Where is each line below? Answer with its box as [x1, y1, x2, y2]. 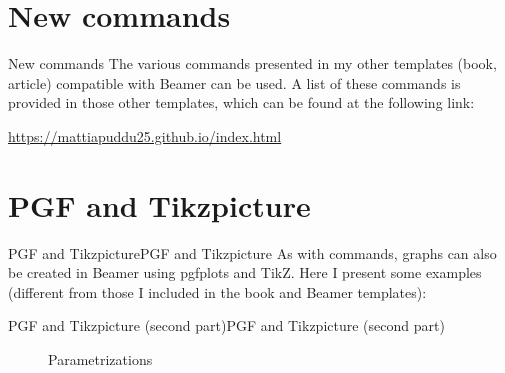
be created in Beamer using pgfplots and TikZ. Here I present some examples [8, 262, 482, 283]
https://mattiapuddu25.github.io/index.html [8, 125, 282, 146]
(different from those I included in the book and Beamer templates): [8, 281, 427, 302]
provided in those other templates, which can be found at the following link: [8, 92, 475, 113]
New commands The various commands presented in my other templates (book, [8, 53, 497, 74]
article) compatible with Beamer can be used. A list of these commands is [8, 72, 461, 93]
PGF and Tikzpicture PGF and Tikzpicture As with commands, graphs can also [8, 242, 497, 263]
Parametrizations [48, 349, 153, 369]
